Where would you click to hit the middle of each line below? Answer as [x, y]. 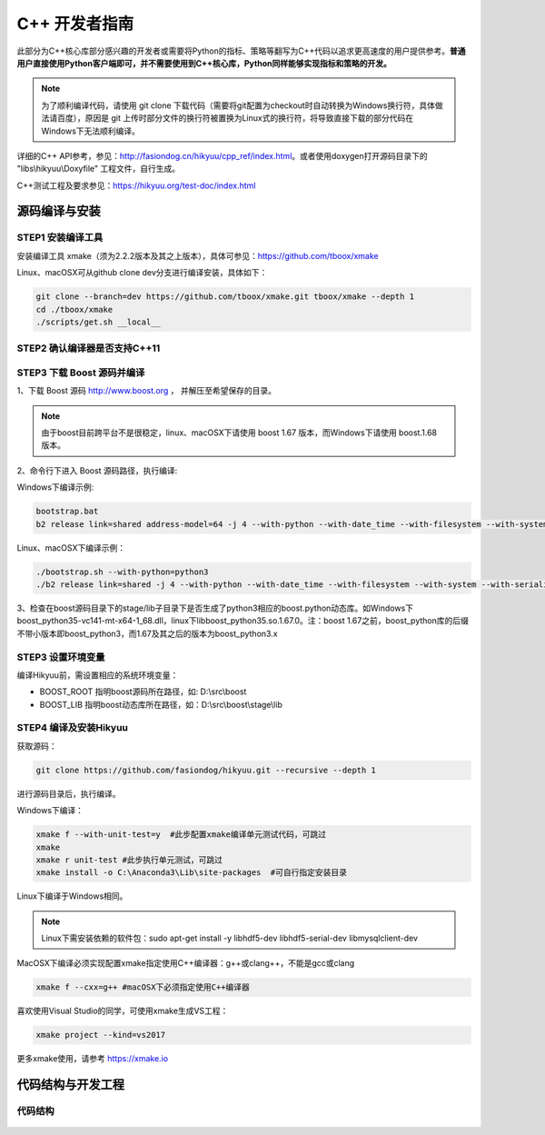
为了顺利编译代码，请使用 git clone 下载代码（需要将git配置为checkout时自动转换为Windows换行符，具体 [238, 105]
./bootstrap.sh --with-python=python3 [122, 572]
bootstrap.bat [67, 512]
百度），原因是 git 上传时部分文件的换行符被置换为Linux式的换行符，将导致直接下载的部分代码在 [235, 118]
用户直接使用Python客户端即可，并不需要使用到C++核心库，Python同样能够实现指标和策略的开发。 [204, 63]
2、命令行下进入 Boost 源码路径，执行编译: [97, 470]
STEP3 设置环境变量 [61, 657]
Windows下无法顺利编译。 [91, 131]
